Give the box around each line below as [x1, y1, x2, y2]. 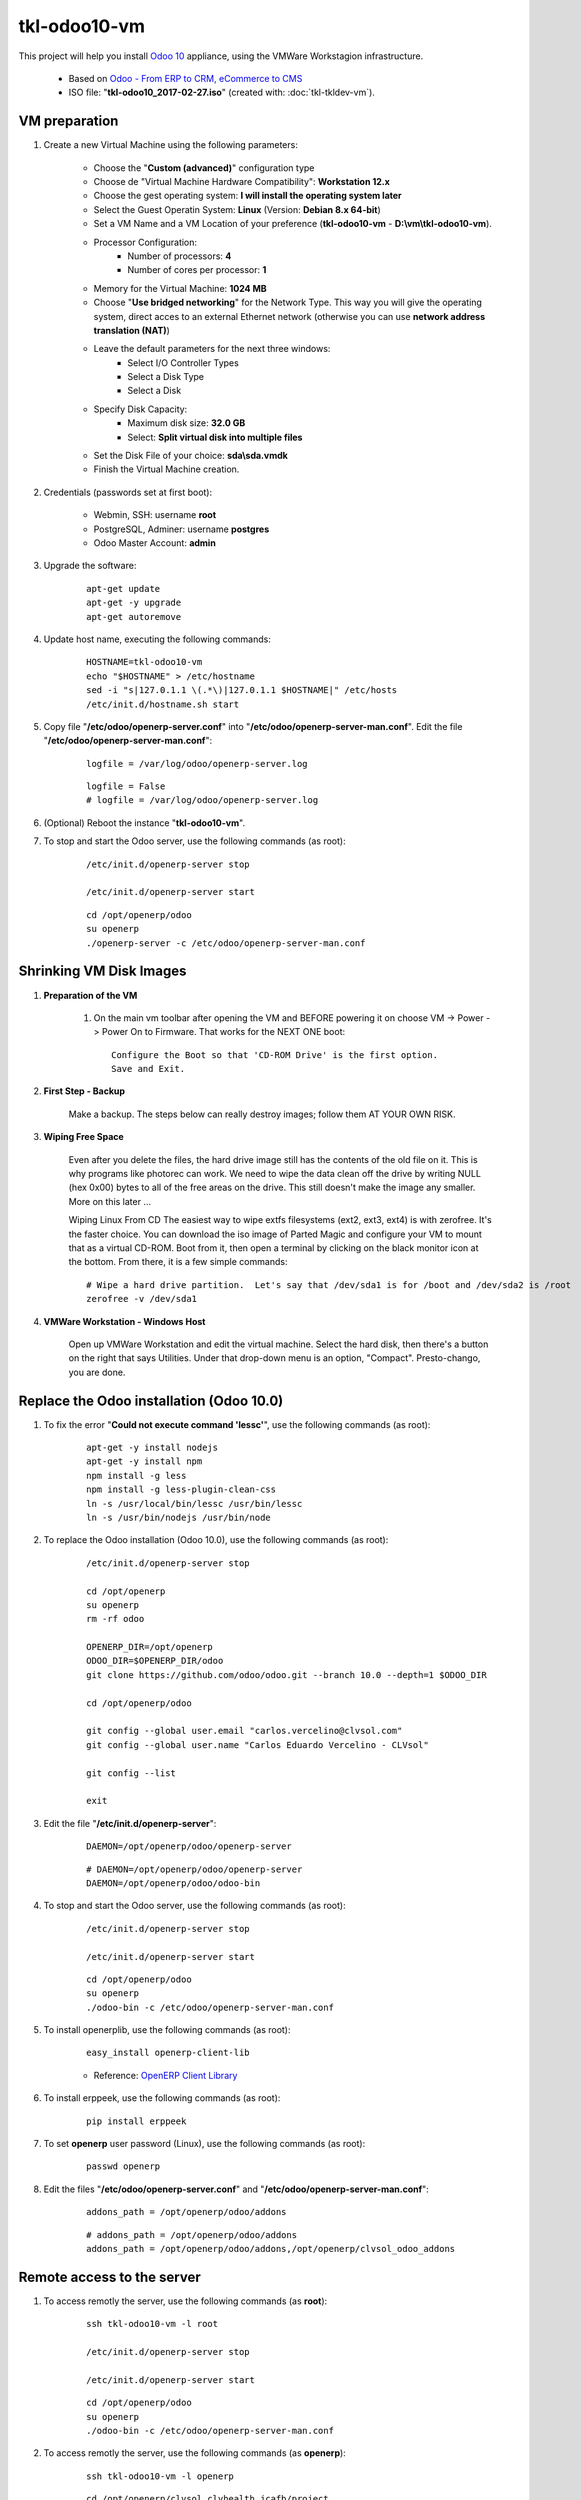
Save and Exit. [111, 1063, 186, 1075]
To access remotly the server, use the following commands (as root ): [43, 2295, 328, 2307]
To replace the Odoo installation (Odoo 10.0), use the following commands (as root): [43, 1534, 389, 1546]
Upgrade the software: [43, 560, 137, 572]
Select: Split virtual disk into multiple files [127, 431, 303, 443]
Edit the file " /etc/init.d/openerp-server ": [43, 1817, 217, 1829]
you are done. [68, 1366, 126, 1378]
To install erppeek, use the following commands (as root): [43, 2092, 281, 2104]
